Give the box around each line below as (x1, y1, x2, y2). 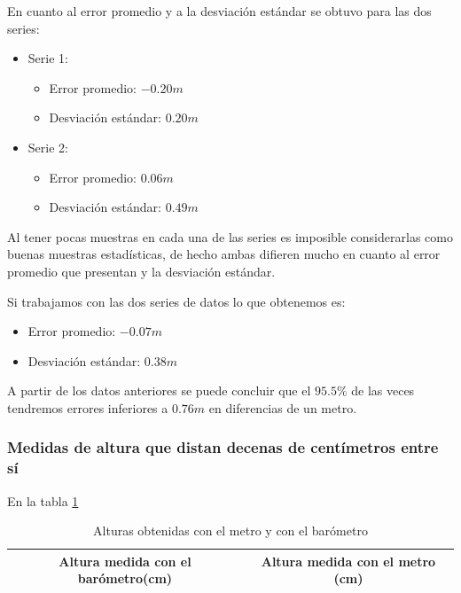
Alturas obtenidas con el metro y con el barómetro (93, 521, 368, 540)
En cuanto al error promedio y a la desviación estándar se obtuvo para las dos (7, 2, 432, 20)
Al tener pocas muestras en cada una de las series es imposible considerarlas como (7, 227, 453, 246)
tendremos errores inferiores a (7, 398, 168, 417)
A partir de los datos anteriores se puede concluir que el (7, 381, 311, 400)
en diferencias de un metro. (208, 398, 357, 417)
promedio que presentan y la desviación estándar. (7, 261, 276, 280)
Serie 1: (27, 49, 68, 67)
